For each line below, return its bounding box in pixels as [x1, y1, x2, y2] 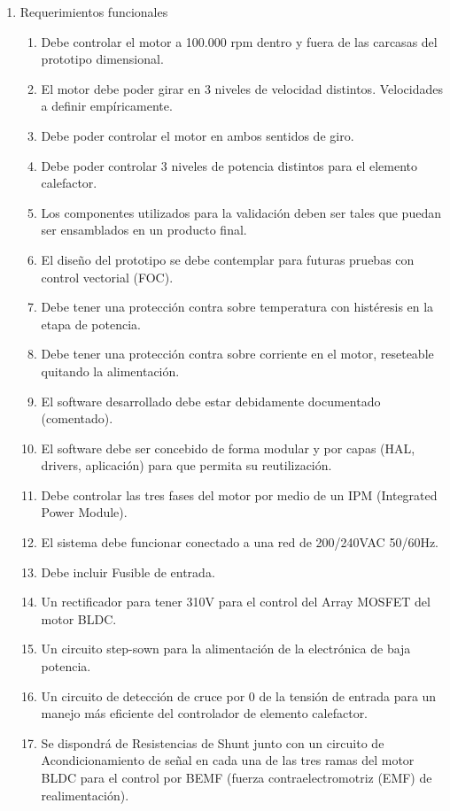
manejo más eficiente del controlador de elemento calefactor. [41, 704, 369, 722]
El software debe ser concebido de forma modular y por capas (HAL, [41, 438, 415, 457]
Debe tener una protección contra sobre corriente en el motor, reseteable [41, 344, 434, 363]
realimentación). [41, 785, 129, 804]
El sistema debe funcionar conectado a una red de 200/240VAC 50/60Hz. [41, 533, 438, 552]
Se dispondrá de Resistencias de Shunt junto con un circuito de [41, 733, 384, 752]
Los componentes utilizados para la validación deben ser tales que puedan [41, 203, 441, 221]
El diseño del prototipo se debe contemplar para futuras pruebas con [41, 250, 415, 268]
